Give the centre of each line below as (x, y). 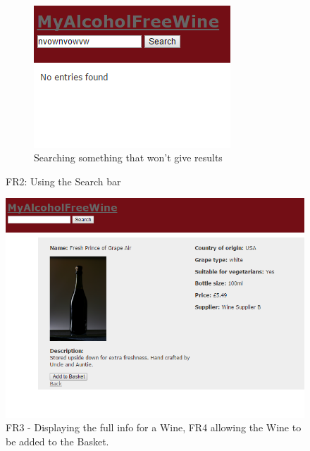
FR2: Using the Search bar (63, 181)
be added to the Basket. (57, 441)
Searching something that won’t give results (128, 157)
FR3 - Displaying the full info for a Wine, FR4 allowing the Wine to (154, 427)
